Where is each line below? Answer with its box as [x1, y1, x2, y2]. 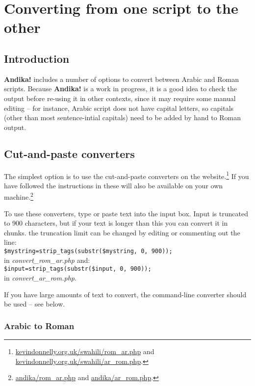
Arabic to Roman [4, 319, 75, 332]
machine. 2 [4, 190, 33, 202]
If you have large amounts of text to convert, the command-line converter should [4, 289, 247, 299]
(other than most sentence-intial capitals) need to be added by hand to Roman [4, 112, 241, 123]
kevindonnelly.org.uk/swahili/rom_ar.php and [15, 346, 154, 356]
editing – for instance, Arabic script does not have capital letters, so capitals [4, 103, 234, 113]
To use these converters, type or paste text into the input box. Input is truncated [4, 208, 248, 218]
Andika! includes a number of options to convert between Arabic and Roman [4, 74, 239, 84]
